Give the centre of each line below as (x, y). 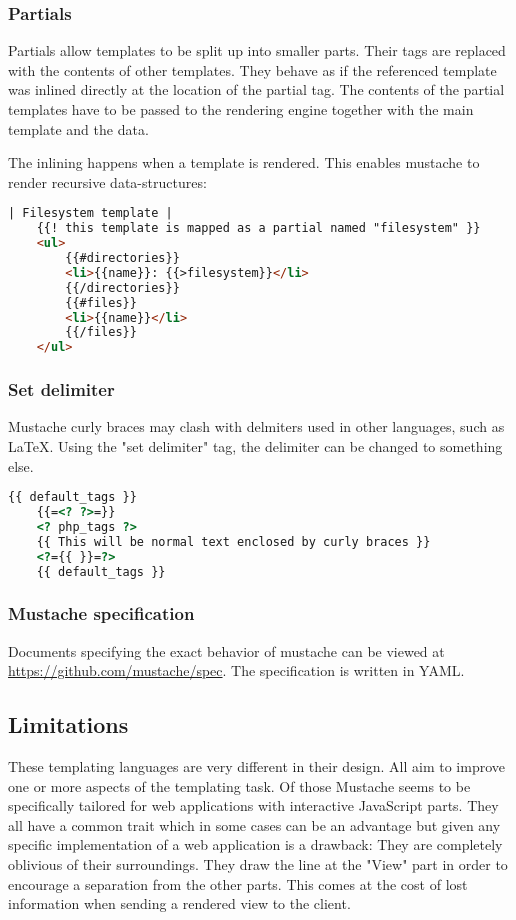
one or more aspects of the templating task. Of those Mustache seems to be (239, 785)
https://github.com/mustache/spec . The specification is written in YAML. (236, 670)
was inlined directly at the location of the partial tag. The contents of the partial (256, 89)
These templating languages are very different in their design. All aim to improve (257, 765)
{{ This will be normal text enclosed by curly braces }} (233, 541)
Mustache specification (101, 613)
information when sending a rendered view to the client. (179, 903)
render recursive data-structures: (107, 181)
